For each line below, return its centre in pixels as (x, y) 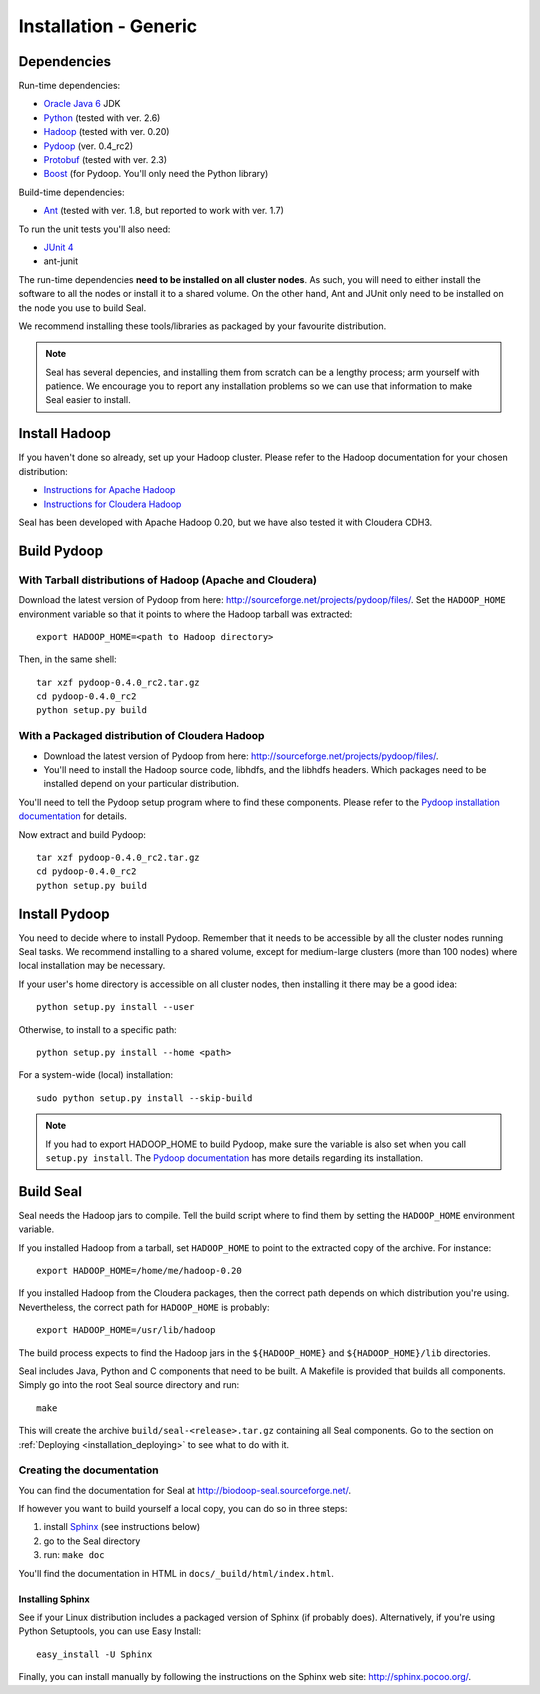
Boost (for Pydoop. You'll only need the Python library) (156, 174)
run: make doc (74, 1555)
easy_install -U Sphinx (94, 1654)
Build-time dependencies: (71, 192)
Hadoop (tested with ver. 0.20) (106, 132)
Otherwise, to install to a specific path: (97, 1029)
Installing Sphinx (54, 1599)
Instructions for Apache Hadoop (109, 490)
